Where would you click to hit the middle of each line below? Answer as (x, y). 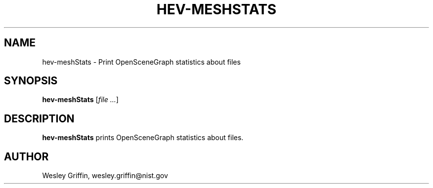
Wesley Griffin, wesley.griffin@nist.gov (105, 176)
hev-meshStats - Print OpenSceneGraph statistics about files (141, 62)
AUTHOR (26, 156)
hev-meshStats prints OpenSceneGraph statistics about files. (143, 138)
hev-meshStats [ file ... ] (80, 100)
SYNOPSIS (31, 81)
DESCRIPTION (39, 118)
